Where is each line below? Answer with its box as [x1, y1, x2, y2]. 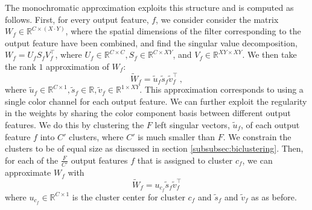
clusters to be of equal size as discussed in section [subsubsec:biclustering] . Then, [5, 142, 304, 155]
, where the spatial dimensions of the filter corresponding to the [65, 25, 301, 37]
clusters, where [69, 130, 124, 143]
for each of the [5, 153, 59, 166]
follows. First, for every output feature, [5, 13, 149, 25]
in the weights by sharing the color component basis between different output [5, 107, 291, 119]
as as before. [251, 190, 297, 203]
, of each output [241, 119, 300, 131]
